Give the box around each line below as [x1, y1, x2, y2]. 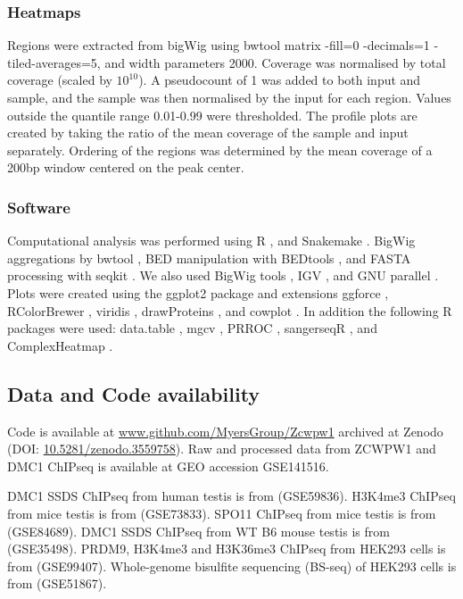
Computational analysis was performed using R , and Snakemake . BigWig [7, 231, 416, 250]
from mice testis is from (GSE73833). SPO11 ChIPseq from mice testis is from [7, 503, 436, 522]
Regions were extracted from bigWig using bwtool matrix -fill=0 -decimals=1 [7, 36, 430, 54]
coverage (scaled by [7, 71, 112, 89]
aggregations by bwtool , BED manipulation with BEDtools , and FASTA [7, 248, 411, 267]
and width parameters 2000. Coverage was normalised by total [104, 53, 446, 71]
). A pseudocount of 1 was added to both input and [138, 71, 421, 89]
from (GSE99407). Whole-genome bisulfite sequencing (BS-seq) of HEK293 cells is [7, 556, 457, 575]
